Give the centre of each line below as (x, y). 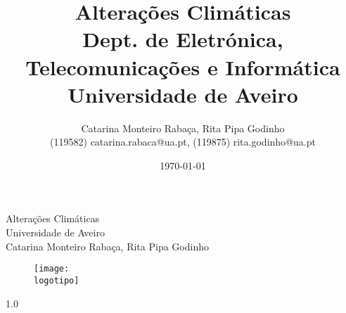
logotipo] (57, 280)
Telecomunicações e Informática (183, 66)
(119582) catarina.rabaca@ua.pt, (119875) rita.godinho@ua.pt (183, 142)
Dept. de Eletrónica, (183, 39)
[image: (52, 269)
